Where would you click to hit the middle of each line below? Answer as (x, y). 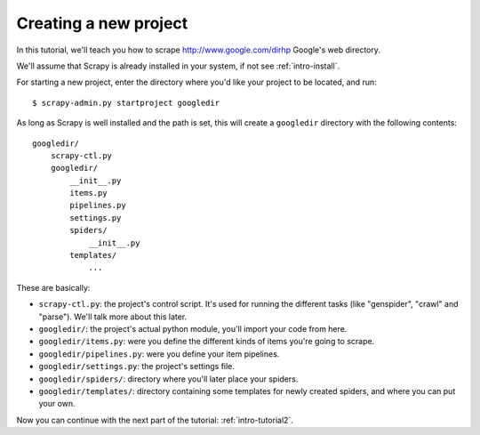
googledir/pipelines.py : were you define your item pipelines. (159, 354)
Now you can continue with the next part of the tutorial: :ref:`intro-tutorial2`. (155, 420)
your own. (57, 404)
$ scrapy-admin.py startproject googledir (126, 103)
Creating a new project (102, 23)
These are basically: (53, 287)
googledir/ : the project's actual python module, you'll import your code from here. (193, 328)
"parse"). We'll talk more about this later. (113, 317)
